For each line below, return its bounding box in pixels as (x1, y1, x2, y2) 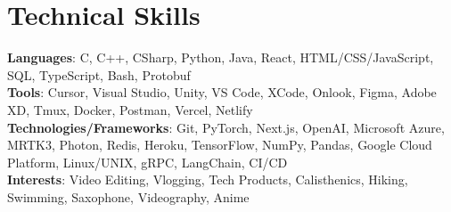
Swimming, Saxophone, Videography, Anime (7, 187, 250, 206)
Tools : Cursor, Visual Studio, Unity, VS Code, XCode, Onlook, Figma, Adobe (7, 83, 437, 102)
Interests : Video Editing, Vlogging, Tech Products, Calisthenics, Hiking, (7, 170, 408, 189)
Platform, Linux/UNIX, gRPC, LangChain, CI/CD (7, 152, 288, 171)
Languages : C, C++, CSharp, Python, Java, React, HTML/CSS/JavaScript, (7, 48, 434, 67)
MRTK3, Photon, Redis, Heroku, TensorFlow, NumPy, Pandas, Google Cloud (7, 135, 432, 154)
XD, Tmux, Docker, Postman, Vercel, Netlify (7, 100, 253, 118)
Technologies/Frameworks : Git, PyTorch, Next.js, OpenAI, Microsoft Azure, (7, 118, 445, 136)
